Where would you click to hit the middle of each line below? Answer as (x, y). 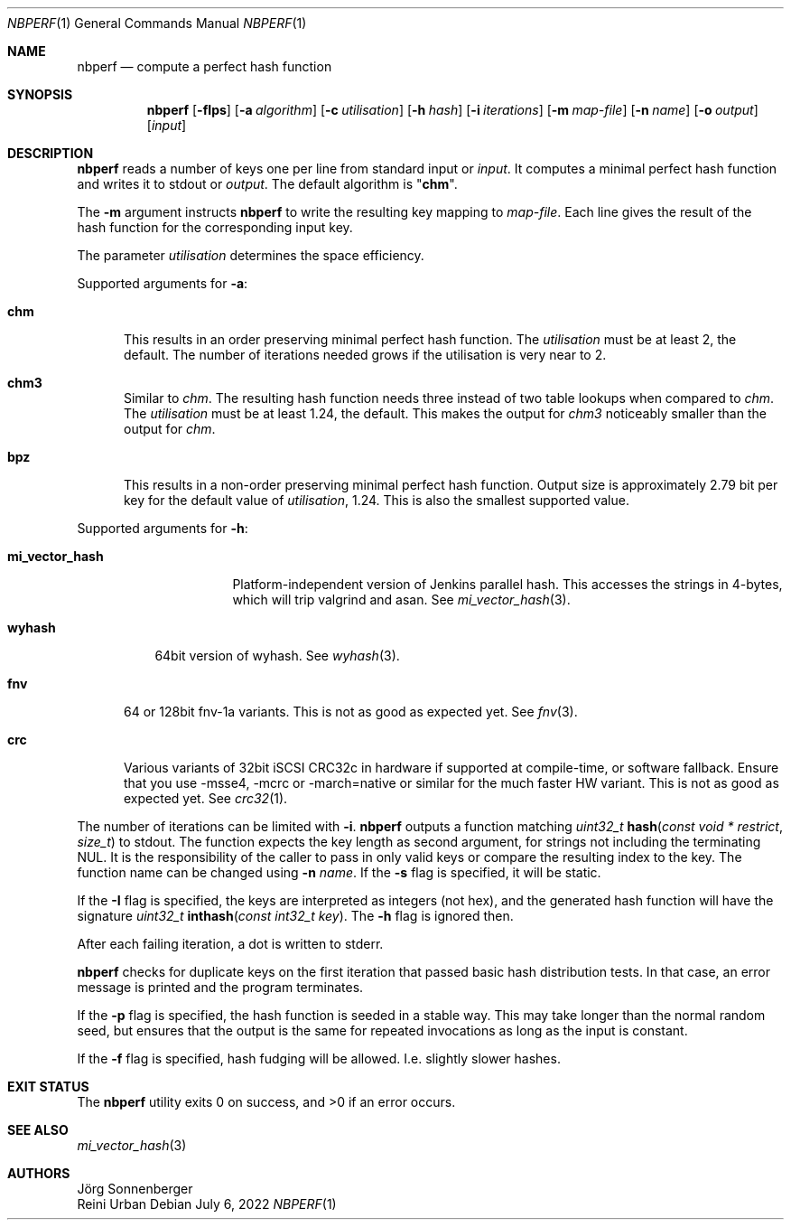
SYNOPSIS (40, 94)
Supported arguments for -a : (163, 283)
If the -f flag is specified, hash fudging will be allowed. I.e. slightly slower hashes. (319, 1058)
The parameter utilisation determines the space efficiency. (251, 255)
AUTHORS (39, 1173)
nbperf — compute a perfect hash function (205, 66)
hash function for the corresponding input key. (215, 227)
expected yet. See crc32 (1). (206, 798)
